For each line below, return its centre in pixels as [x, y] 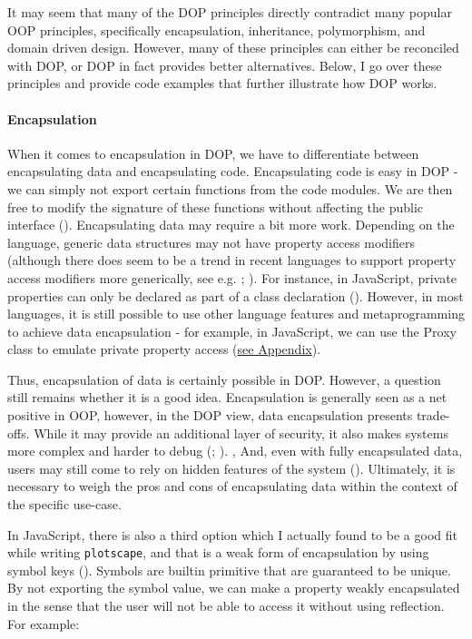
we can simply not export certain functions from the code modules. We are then [230, 188]
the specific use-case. [64, 504]
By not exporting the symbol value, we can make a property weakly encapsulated [234, 588]
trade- [433, 415]
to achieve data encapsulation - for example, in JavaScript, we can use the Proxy [232, 331]
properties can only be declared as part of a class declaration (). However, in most [236, 295]
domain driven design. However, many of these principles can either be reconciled [233, 48]
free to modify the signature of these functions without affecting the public [216, 206]
